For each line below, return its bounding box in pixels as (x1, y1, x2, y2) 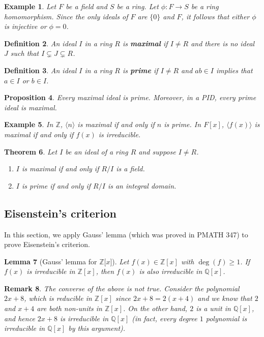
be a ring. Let (116, 1, 159, 11)
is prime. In (164, 119, 201, 130)
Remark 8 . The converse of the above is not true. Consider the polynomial (4, 283, 240, 293)
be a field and (66, 1, 107, 11)
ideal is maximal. (4, 102, 57, 112)
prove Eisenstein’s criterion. (4, 239, 90, 250)
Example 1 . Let (4, 1, 56, 11)
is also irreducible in (139, 266, 202, 277)
